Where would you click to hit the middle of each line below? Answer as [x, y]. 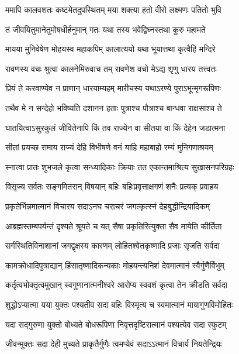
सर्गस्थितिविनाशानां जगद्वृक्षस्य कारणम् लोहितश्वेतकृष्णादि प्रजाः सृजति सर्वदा [112, 245]
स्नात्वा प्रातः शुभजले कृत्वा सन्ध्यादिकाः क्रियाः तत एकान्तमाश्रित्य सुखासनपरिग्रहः [120, 166]
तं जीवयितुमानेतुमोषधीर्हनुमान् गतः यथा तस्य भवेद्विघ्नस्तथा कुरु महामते [105, 29]
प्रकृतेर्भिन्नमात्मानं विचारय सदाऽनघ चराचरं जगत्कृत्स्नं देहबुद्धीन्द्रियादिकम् [108, 206]
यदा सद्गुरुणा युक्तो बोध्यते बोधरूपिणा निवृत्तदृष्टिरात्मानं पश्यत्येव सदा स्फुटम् [116, 324]
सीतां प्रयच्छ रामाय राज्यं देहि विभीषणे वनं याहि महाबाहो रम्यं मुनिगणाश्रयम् [109, 147]
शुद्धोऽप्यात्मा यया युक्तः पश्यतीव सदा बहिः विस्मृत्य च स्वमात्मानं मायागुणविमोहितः [119, 304]
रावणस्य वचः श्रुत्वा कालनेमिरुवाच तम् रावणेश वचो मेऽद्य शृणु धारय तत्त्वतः [111, 68]
